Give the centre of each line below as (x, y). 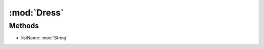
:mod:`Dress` (36, 13)
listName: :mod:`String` (44, 38)
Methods (24, 26)
